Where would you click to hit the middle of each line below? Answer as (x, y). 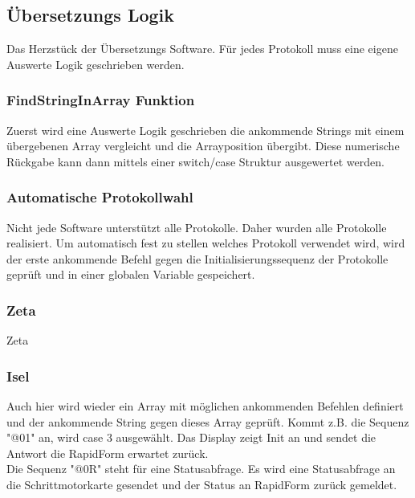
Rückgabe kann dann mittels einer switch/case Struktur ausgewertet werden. (195, 161)
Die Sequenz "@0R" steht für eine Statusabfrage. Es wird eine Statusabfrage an (201, 469)
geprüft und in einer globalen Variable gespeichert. (131, 274)
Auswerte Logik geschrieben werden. (96, 64)
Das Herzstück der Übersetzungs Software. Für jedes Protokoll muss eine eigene (202, 49)
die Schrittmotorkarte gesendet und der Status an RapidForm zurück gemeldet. (202, 484)
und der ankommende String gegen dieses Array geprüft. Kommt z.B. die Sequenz (208, 421)
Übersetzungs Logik (91, 15)
